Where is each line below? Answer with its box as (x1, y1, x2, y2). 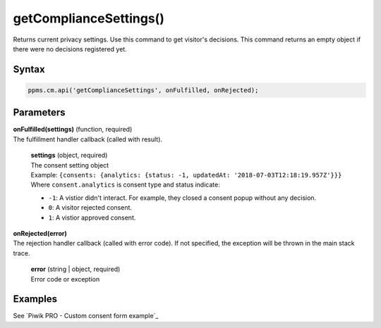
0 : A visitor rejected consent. (48, 203, 133, 212)
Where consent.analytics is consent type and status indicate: (30, 180, 220, 189)
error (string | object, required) (30, 265, 121, 274)
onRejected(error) (13, 229, 67, 237)
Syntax (13, 63, 45, 75)
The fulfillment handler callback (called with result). (13, 134, 162, 144)
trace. (13, 248, 30, 257)
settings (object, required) (30, 151, 108, 160)
